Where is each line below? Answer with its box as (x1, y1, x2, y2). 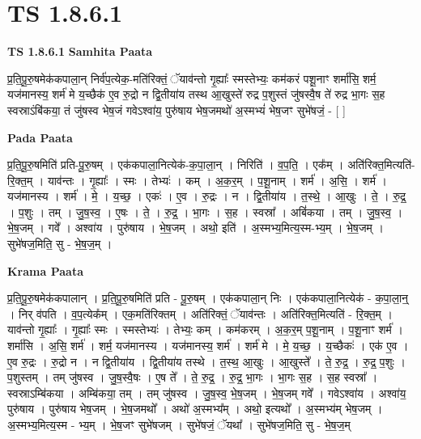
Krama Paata (7, 262, 83, 279)
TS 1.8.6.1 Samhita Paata (7, 43, 153, 60)
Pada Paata (7, 129, 73, 146)
